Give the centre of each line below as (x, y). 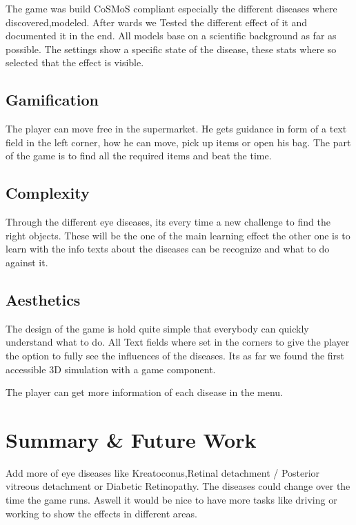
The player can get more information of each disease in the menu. (144, 392)
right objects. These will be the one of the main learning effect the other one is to (178, 235)
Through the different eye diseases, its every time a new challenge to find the (168, 222)
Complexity (48, 193)
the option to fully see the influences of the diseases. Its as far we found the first (175, 355)
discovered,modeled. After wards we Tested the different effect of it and (157, 22)
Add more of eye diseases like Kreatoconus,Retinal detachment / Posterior (163, 472)
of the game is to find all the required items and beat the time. (139, 156)
